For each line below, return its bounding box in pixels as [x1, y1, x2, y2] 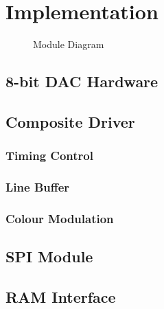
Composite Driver [5, 111, 135, 132]
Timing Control [5, 147, 93, 164]
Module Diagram [33, 37, 104, 51]
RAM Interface [5, 286, 116, 307]
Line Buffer [5, 179, 70, 196]
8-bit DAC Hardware [5, 71, 159, 92]
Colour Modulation [5, 209, 114, 227]
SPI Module [5, 246, 93, 267]
